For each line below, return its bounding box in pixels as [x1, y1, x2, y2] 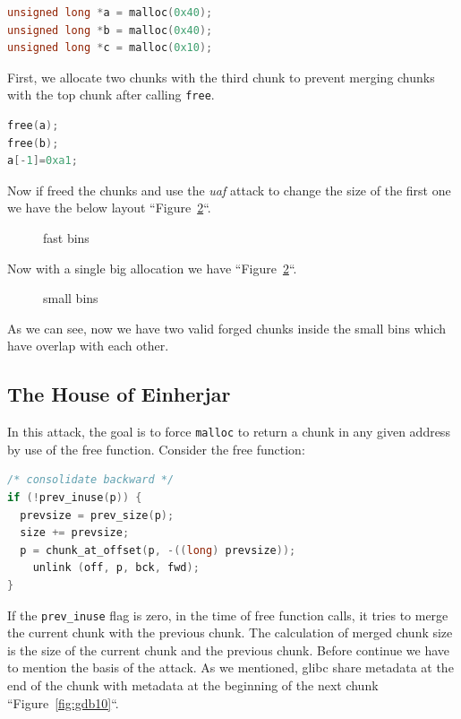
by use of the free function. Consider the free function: [7, 439, 305, 458]
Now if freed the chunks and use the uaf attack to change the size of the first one [7, 180, 451, 199]
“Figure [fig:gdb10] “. [7, 693, 119, 712]
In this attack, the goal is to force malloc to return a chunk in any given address [7, 422, 450, 441]
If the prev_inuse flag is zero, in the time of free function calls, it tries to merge [7, 605, 448, 624]
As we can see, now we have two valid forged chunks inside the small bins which [7, 318, 447, 337]
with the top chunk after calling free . [7, 85, 215, 104]
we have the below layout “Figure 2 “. [7, 198, 211, 217]
